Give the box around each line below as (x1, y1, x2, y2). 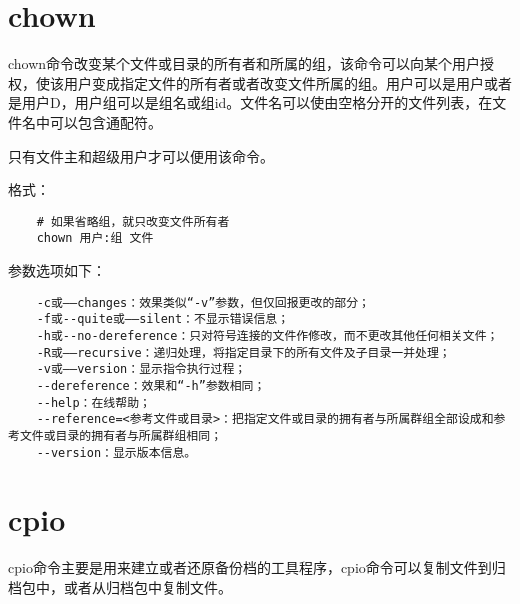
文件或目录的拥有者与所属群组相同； (19, 428, 223, 443)
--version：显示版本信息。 (36, 445, 197, 460)
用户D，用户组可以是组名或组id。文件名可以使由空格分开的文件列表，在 (21, 92, 493, 113)
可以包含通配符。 (49, 111, 162, 132)
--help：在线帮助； (36, 395, 151, 410)
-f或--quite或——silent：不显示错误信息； (36, 312, 290, 327)
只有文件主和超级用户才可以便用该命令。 (8, 145, 274, 166)
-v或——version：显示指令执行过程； (36, 362, 247, 377)
